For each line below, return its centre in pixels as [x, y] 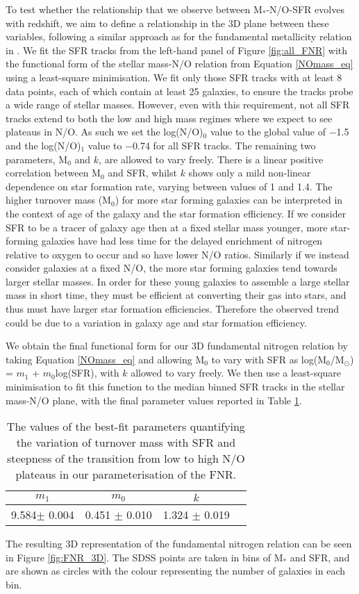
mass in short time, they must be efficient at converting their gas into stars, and [176, 295]
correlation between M [53, 173]
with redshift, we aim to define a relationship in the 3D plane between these [167, 23]
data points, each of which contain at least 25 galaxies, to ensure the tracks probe [179, 91]
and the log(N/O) [43, 145]
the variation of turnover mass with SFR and [126, 443]
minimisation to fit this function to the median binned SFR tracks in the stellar [175, 387]
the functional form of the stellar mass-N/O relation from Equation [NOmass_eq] [179, 64]
